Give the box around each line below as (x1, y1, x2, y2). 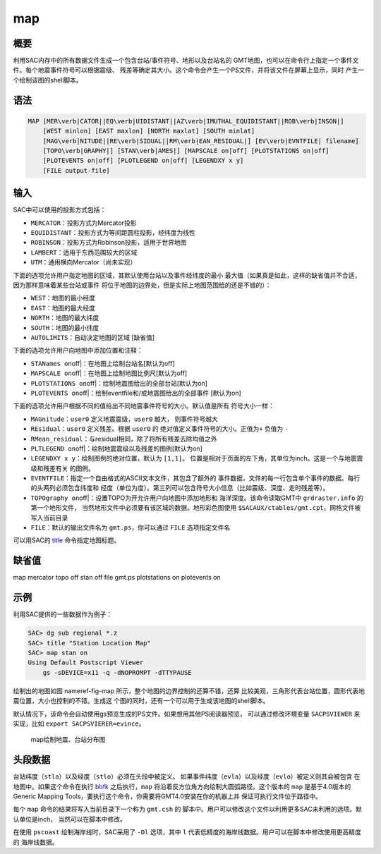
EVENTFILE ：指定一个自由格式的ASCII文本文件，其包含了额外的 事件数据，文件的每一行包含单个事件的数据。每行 (30, 474, 361, 482)
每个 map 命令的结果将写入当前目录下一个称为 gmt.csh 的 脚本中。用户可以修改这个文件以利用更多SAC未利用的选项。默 (13, 805, 363, 814)
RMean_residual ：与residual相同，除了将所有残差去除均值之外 (30, 434, 218, 443)
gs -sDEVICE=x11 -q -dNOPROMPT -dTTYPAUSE (42, 669, 192, 676)
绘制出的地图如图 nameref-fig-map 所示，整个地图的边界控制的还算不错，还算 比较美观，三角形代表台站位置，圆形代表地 (13, 686, 365, 695)
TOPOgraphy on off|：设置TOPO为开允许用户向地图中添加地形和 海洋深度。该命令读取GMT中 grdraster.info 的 (30, 494, 363, 502)
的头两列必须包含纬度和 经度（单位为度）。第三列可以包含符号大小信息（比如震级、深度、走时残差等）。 (30, 484, 329, 492)
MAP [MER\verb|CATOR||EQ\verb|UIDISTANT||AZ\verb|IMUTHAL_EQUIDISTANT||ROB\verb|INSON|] (28, 117, 345, 125)
